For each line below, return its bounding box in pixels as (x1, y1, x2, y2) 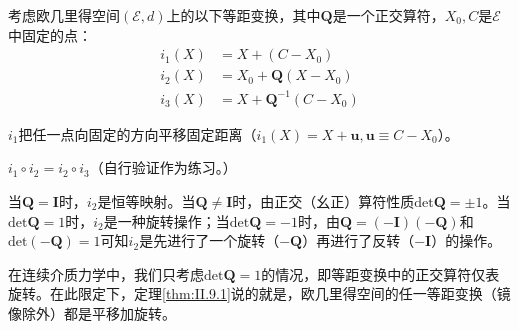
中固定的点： (8, 24, 92, 45)
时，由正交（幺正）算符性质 (232, 190, 415, 211)
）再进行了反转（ (302, 230, 415, 251)
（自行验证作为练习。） (89, 157, 237, 178)
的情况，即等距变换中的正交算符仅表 (261, 263, 500, 284)
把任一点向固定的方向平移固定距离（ (18, 123, 257, 144)
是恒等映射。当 (97, 190, 196, 211)
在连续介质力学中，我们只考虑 (8, 263, 204, 284)
